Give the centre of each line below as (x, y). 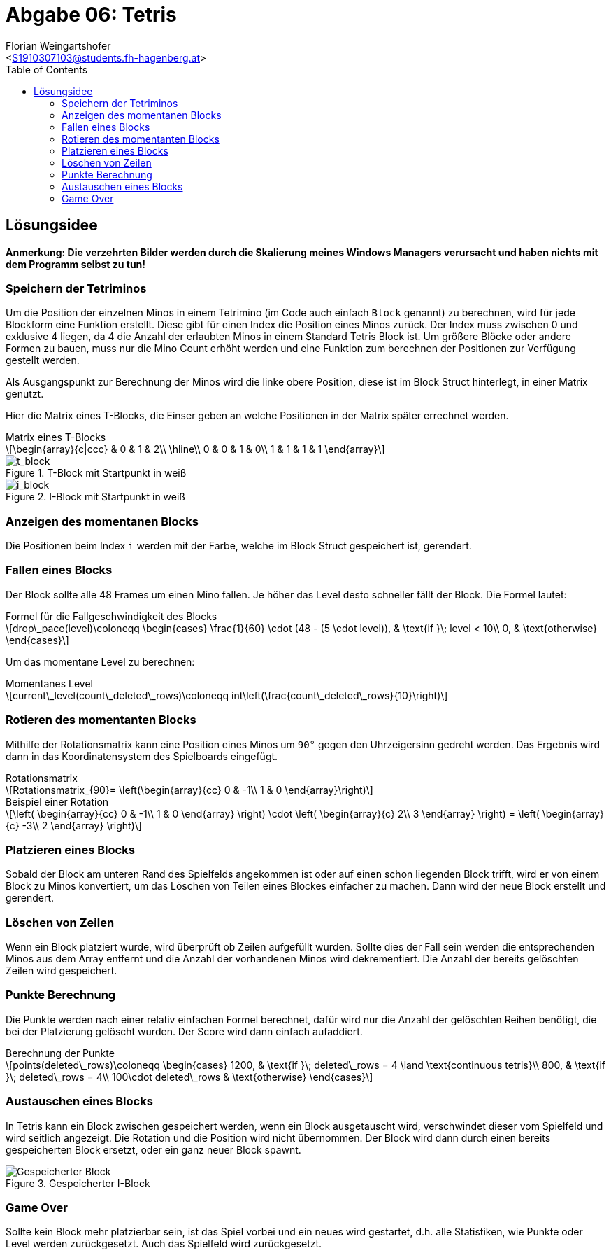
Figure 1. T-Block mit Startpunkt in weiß (96, 473)
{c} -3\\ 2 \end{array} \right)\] (74, 825)
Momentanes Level (49, 683)
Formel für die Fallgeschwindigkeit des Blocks (112, 616)
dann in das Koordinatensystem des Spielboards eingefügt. (142, 756)
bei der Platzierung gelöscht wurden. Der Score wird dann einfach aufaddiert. (184, 1031)
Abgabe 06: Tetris (91, 15)
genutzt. (25, 394)
